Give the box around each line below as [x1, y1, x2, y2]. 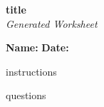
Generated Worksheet [6, 16, 98, 31]
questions [6, 88, 46, 103]
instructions [6, 63, 57, 78]
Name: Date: [6, 40, 69, 55]
